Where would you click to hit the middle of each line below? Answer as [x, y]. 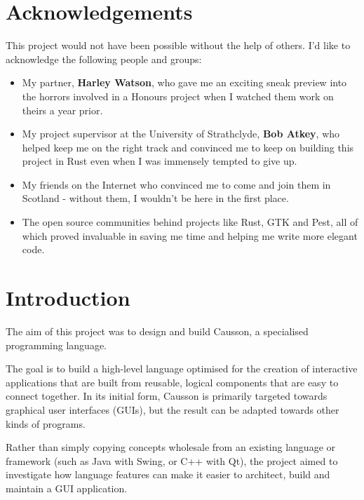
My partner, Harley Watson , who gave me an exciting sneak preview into [184, 82]
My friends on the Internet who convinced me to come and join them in [176, 184]
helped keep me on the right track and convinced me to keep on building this [188, 147]
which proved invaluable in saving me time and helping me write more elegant [190, 235]
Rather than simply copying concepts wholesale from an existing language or [171, 447]
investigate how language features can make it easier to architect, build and [168, 474]
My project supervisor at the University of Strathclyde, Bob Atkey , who [181, 134]
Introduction [68, 298]
